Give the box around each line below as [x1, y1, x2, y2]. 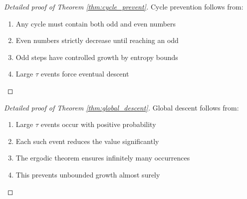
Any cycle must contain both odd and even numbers [15, 18, 176, 28]
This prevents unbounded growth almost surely [15, 169, 160, 179]
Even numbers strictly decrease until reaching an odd [15, 35, 179, 45]
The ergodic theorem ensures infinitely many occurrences [15, 152, 190, 163]
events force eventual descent [40, 68, 129, 79]
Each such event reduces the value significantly [15, 135, 159, 146]
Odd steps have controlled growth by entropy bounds [15, 51, 178, 62]
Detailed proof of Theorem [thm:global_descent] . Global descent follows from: [4, 102, 239, 112]
